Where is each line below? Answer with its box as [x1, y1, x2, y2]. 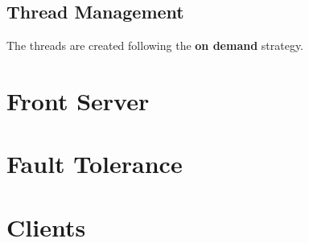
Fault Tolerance [6, 147, 183, 180]
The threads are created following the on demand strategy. [6, 37, 304, 54]
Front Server [6, 84, 150, 117]
